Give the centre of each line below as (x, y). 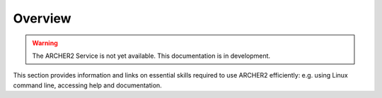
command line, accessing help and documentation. (87, 85)
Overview (42, 18)
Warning (45, 43)
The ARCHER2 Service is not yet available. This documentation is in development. (151, 56)
